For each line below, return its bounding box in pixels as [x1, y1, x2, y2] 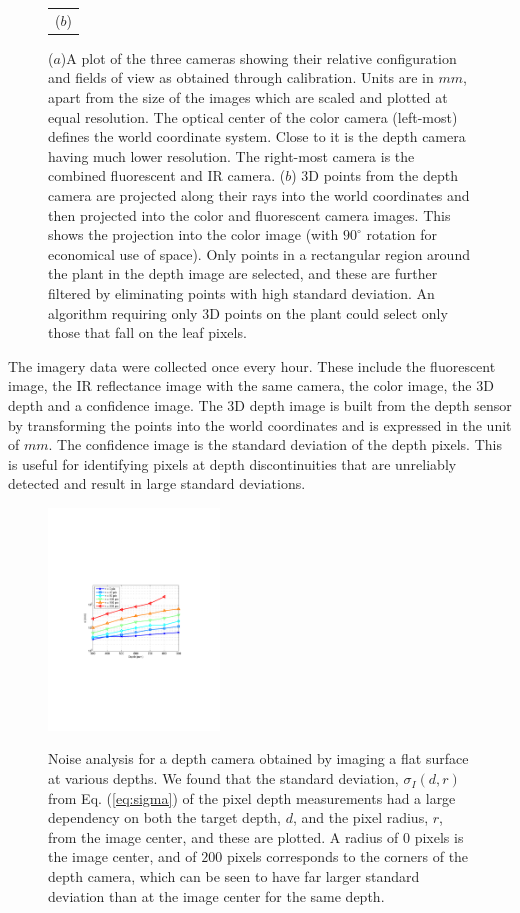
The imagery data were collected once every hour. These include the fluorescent [8, 355, 496, 376]
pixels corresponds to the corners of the [226, 846, 469, 867]
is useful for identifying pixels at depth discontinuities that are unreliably [8, 453, 457, 474]
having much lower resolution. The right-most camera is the [48, 145, 415, 166]
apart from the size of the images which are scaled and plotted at [48, 87, 448, 108]
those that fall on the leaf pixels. [48, 322, 247, 343]
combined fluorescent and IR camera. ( [48, 165, 286, 186]
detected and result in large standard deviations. [8, 473, 306, 494]
